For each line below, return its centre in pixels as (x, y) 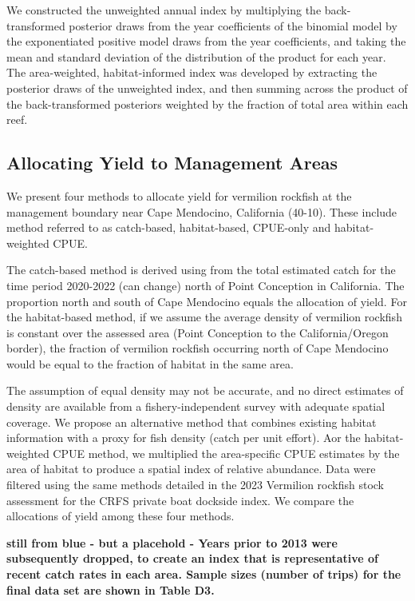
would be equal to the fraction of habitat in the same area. (150, 363)
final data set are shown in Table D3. (111, 589)
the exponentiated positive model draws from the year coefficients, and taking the (206, 41)
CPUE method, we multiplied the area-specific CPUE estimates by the (226, 453)
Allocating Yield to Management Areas (172, 163)
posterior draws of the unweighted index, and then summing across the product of (207, 88)
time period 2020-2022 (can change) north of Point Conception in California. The (206, 285)
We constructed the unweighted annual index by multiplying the (164, 10)
